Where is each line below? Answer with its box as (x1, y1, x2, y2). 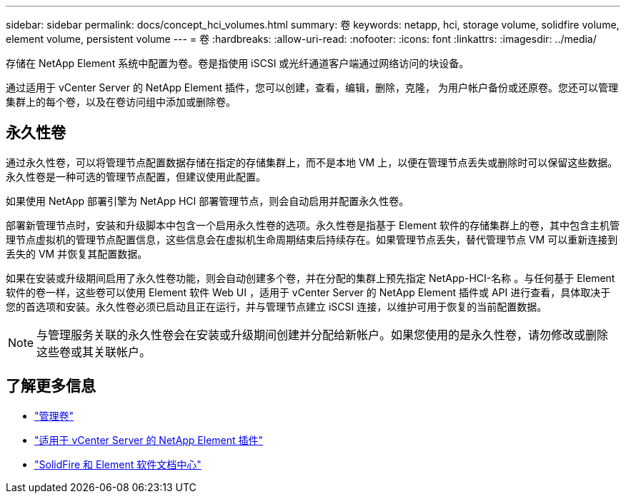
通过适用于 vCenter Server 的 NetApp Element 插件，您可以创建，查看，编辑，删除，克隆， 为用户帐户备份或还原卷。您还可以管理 (6, 81, 618, 94)
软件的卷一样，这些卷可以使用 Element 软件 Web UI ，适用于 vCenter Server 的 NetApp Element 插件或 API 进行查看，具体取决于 (6, 286, 611, 298)
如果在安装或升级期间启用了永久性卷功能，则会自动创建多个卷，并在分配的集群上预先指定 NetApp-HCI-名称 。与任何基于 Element (6, 271, 615, 284)
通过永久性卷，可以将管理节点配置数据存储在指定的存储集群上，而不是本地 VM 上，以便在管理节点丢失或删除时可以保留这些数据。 (6, 156, 618, 168)
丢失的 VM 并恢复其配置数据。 (6, 247, 148, 260)
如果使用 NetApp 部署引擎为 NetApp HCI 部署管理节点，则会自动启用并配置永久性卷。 (6, 194, 409, 207)
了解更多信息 (6, 377, 96, 395)
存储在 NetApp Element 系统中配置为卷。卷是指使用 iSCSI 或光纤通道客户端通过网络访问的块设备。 (6, 57, 470, 69)
